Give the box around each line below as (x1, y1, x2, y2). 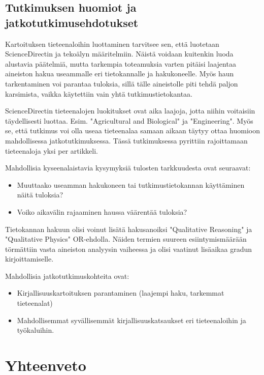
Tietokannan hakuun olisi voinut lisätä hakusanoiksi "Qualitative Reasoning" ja (5, 223, 252, 234)
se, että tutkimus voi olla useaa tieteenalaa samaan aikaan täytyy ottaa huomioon (5, 125, 260, 136)
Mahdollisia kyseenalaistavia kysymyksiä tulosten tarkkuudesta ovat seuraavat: (5, 162, 251, 173)
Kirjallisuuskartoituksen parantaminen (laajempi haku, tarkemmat (17, 287, 224, 298)
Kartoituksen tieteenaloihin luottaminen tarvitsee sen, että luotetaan (5, 38, 219, 49)
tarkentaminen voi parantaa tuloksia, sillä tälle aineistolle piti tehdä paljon (5, 78, 238, 89)
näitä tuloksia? (17, 189, 63, 200)
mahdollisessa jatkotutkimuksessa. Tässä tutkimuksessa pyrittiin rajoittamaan (5, 135, 248, 146)
